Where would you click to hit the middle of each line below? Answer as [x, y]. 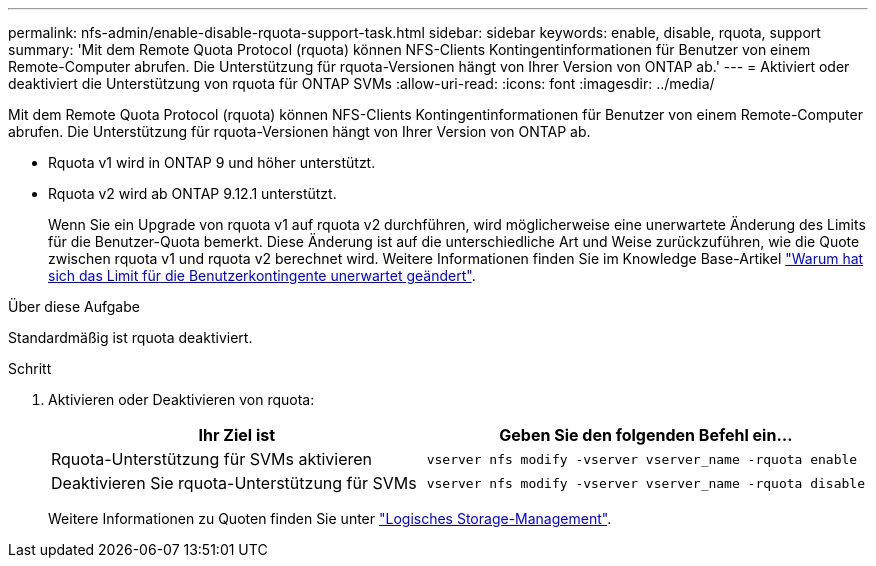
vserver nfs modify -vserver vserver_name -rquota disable [645, 483]
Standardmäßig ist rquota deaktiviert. [130, 337]
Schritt [30, 368]
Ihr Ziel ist [237, 435]
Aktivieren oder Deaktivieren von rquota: [181, 399]
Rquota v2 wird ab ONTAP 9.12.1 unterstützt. [192, 193]
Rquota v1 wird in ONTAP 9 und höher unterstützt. [212, 162]
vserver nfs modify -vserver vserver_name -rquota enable [642, 459]
